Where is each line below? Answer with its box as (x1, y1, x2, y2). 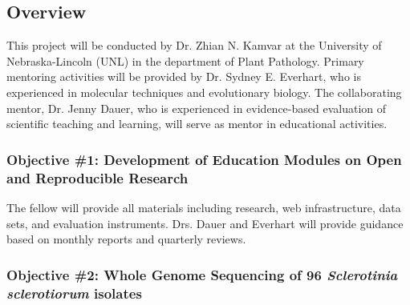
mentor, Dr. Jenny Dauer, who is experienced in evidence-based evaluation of (6, 99, 387, 116)
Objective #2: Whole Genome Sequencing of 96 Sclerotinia (6, 264, 398, 284)
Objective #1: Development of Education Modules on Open (6, 149, 402, 169)
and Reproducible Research (6, 167, 189, 187)
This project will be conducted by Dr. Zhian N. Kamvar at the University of (6, 37, 382, 54)
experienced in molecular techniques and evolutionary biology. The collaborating (6, 83, 402, 100)
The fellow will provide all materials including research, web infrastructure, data (6, 199, 401, 215)
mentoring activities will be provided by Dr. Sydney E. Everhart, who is (6, 68, 361, 85)
